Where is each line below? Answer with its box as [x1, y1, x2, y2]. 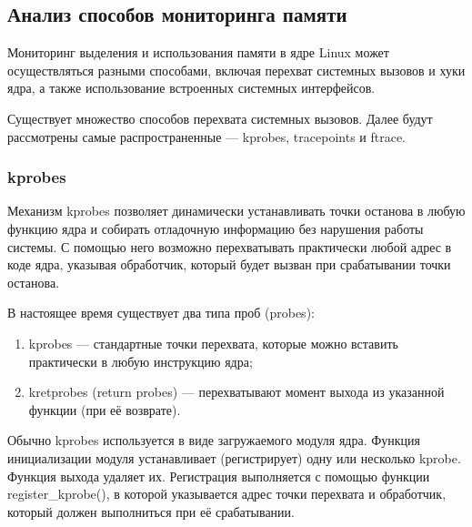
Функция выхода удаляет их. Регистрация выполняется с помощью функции [7, 466, 430, 485]
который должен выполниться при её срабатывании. [7, 502, 295, 521]
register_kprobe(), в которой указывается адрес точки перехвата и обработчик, [7, 484, 447, 503]
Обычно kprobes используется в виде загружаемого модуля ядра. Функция [7, 431, 420, 450]
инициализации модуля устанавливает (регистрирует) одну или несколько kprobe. [7, 448, 461, 467]
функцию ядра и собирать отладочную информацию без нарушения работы [7, 218, 424, 238]
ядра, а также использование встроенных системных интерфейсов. [7, 78, 376, 97]
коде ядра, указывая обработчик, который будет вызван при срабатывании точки [7, 255, 451, 274]
